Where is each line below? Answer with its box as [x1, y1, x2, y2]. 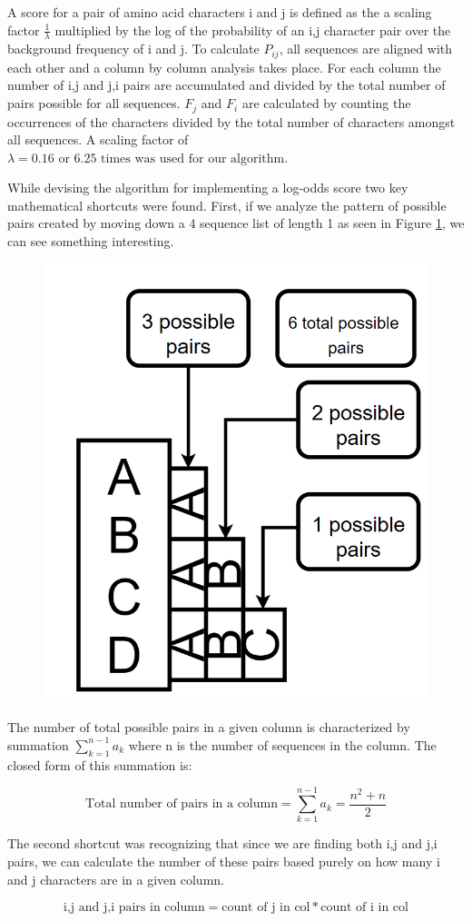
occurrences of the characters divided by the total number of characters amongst [7, 112, 456, 131]
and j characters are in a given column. [7, 869, 224, 888]
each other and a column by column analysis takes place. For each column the [7, 57, 441, 76]
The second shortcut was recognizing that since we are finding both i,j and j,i [7, 834, 438, 853]
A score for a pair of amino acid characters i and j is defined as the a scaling [7, 3, 432, 21]
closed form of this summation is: [7, 755, 192, 774]
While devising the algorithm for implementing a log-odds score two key [7, 178, 408, 197]
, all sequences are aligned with [279, 39, 452, 58]
